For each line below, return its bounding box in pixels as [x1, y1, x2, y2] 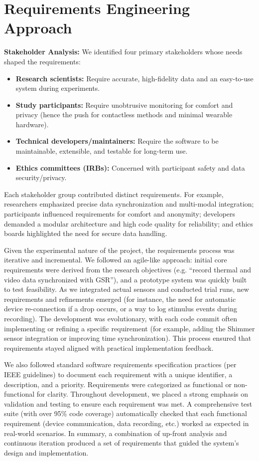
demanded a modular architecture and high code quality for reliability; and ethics [4, 218, 254, 229]
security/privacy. [15, 172, 67, 183]
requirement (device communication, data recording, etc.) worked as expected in [4, 418, 249, 428]
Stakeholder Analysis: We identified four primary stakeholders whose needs [4, 46, 243, 57]
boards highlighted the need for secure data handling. [4, 228, 167, 238]
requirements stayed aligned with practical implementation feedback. [4, 342, 214, 353]
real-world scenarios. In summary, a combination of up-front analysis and [4, 428, 227, 438]
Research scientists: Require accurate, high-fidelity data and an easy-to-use [15, 73, 254, 83]
